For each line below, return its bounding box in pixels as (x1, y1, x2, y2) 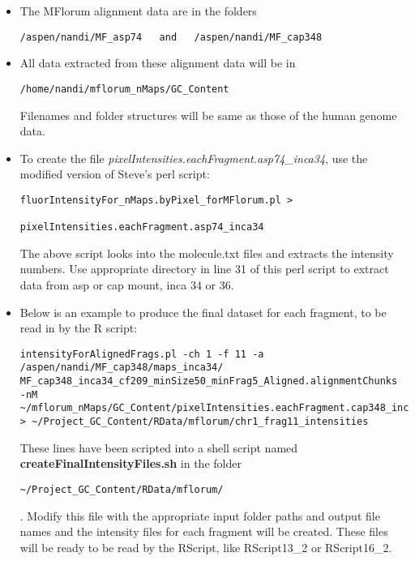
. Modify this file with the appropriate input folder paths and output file (19, 507, 380, 524)
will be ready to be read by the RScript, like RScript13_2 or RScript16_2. (19, 538, 392, 555)
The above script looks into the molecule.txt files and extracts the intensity (19, 244, 394, 261)
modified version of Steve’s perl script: (19, 165, 210, 182)
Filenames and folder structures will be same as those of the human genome (19, 106, 397, 123)
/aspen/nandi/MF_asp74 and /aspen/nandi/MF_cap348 (19, 31, 323, 43)
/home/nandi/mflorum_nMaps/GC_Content (19, 83, 229, 95)
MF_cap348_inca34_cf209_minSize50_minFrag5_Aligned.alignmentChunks (19, 375, 398, 388)
